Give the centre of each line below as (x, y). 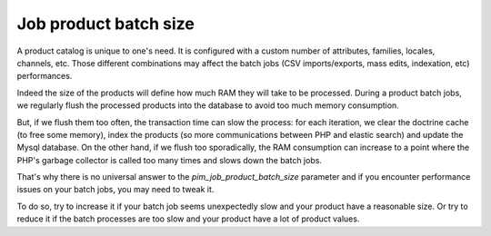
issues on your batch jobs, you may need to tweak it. (115, 190)
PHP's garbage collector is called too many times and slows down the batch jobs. (170, 160)
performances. (45, 76)
